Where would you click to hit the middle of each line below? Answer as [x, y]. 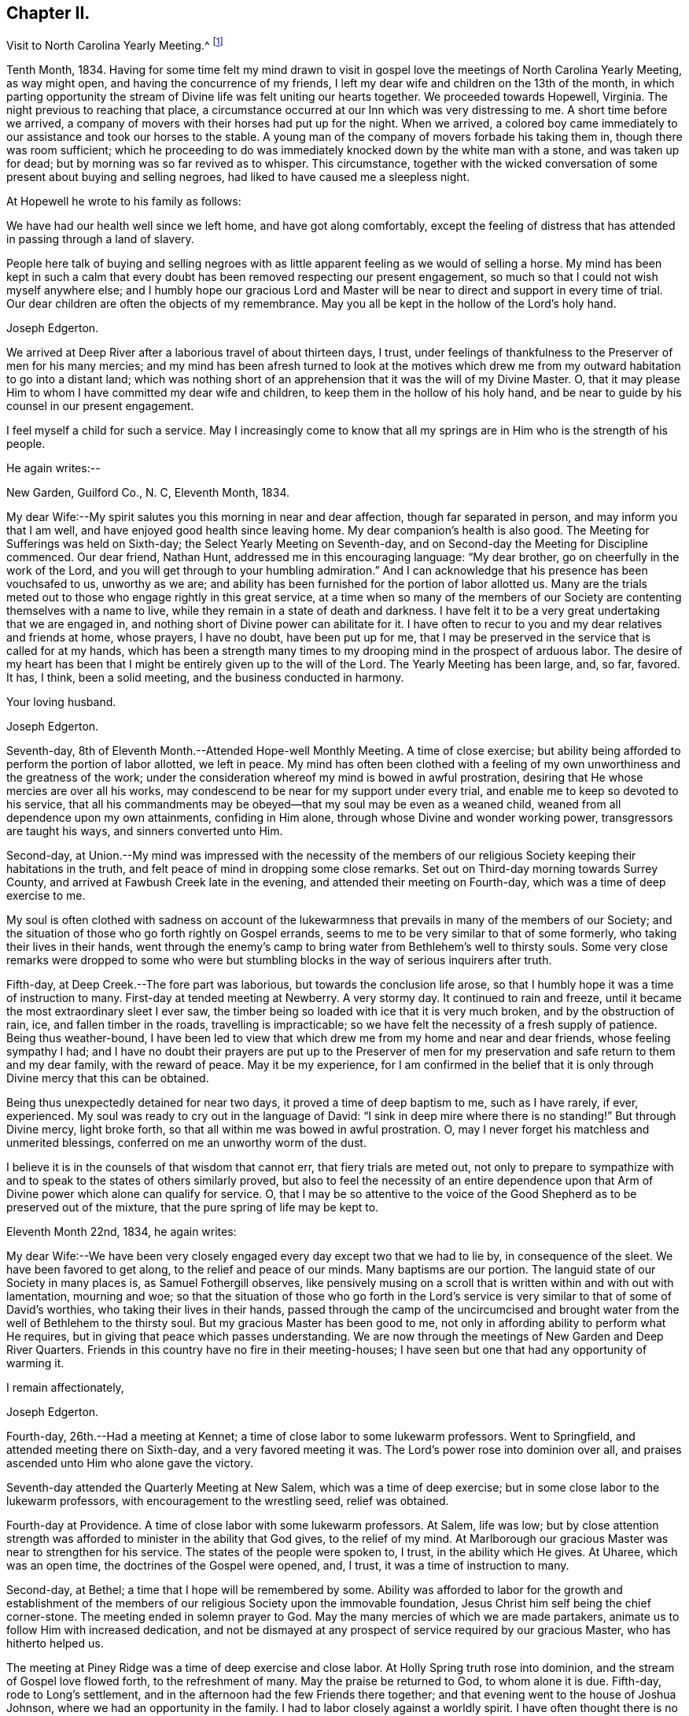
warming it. [35, 1363]
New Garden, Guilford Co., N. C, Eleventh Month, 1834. [148, 493]
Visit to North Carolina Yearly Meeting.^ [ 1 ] [115, 44]
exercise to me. [46, 896]
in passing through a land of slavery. [100, 239]
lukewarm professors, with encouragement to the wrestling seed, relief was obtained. [228, 1501]
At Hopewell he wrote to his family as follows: [124, 202]
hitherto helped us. [55, 1644]
